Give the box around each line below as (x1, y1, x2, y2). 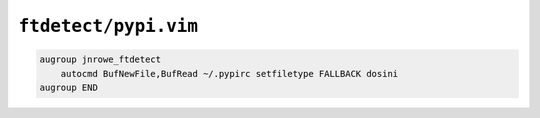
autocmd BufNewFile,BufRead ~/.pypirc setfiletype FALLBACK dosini (60, 68, 399, 79)
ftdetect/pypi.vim (18, 15, 199, 37)
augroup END (39, 81, 99, 93)
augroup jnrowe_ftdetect (39, 54, 162, 65)
